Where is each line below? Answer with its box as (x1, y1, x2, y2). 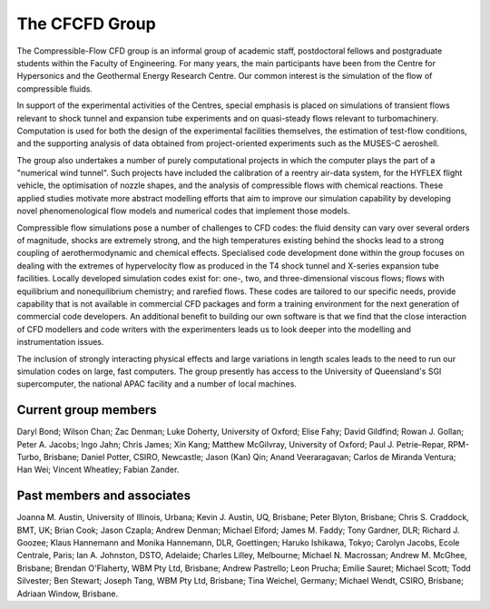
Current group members (16, 402, 157, 417)
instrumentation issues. (16, 337, 104, 348)
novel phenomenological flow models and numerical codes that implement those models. (16, 205, 350, 217)
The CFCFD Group (16, 14, 156, 34)
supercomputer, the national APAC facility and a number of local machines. (16, 378, 297, 389)
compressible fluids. (16, 83, 93, 94)
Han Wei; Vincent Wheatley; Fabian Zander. (16, 464, 180, 476)
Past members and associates (16, 488, 191, 504)
